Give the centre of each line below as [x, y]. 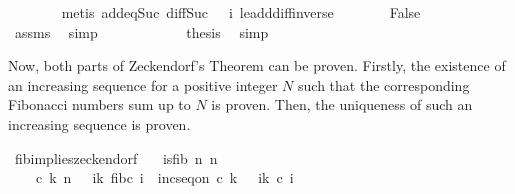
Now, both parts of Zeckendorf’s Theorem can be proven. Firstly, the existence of [257, 65]
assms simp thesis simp [141, 31]
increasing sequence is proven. [99, 123]
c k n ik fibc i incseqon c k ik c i [164, 177]
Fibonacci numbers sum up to [99, 104]
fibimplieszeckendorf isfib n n [116, 157]
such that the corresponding [384, 84]
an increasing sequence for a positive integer [143, 84]
